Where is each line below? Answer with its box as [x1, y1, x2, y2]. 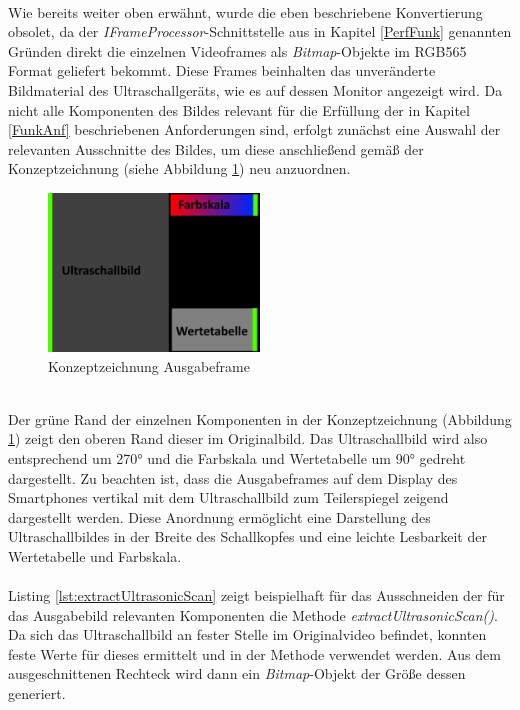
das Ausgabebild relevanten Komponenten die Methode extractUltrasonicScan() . [8, 604, 498, 625]
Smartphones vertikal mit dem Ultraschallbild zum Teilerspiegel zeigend [8, 487, 449, 508]
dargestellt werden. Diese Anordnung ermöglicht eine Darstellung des [8, 506, 431, 527]
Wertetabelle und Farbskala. [8, 545, 182, 566]
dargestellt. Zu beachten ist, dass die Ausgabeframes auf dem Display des [8, 467, 458, 488]
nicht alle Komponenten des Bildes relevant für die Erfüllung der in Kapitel [8, 99, 470, 120]
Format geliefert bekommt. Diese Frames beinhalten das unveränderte [8, 60, 436, 81]
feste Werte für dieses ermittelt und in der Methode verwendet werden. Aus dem [8, 643, 501, 664]
